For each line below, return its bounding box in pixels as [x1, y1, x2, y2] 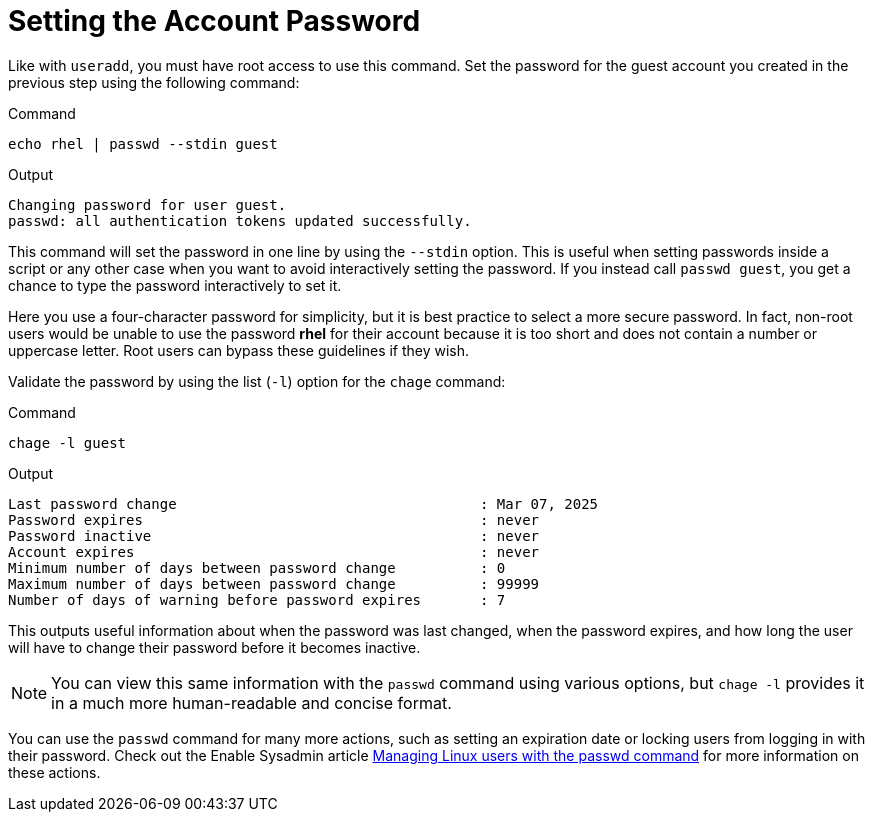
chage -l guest [8, 434, 127, 451]
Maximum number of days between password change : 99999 [8, 575, 540, 592]
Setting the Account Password [8, 4, 421, 38]
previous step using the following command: [8, 73, 300, 91]
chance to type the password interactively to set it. [8, 276, 342, 294]
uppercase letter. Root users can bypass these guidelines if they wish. [8, 341, 470, 359]
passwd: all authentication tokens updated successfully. [8, 212, 472, 229]
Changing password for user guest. [8, 196, 287, 213]
